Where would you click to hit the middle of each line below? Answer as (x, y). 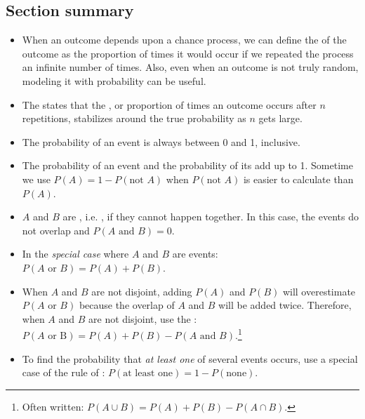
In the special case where (75, 254)
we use (36, 179)
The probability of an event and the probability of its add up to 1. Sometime (187, 165)
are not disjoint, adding (142, 291)
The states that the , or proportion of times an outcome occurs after (169, 104)
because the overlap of (127, 305)
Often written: (53, 406)
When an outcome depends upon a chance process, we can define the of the (184, 40)
